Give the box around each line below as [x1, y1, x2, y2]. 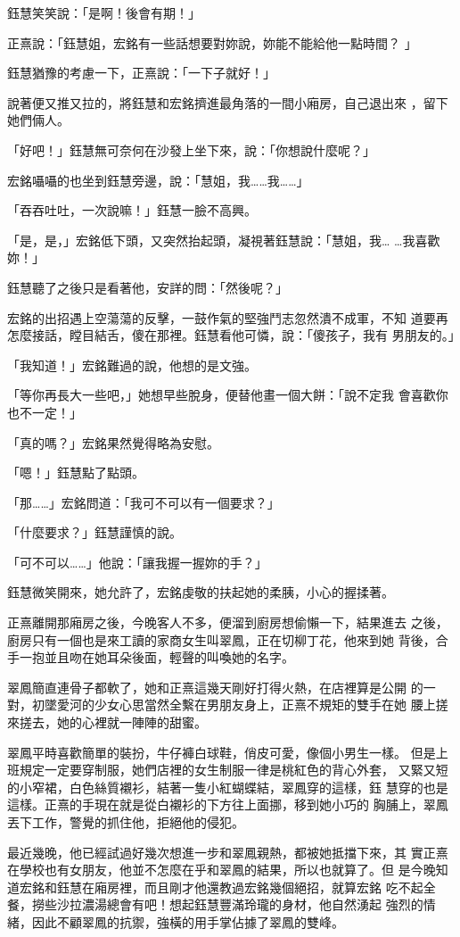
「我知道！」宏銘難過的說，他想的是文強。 [7, 355, 257, 374]
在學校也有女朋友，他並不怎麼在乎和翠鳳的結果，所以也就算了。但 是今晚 [7, 860, 436, 879]
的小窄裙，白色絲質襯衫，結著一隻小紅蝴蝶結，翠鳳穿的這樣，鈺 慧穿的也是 [7, 777, 448, 796]
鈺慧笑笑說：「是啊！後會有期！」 [7, 4, 201, 21]
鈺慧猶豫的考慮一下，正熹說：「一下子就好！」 [7, 63, 275, 82]
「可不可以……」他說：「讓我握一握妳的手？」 [7, 552, 267, 571]
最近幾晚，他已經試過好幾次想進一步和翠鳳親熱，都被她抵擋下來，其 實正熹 [7, 842, 448, 861]
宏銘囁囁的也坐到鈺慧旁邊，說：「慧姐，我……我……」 [7, 170, 309, 189]
